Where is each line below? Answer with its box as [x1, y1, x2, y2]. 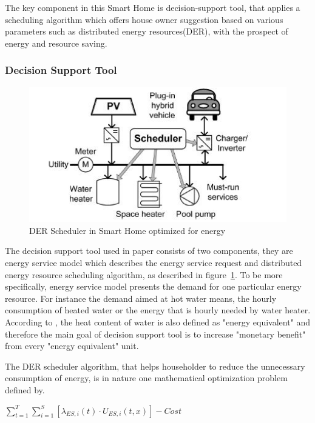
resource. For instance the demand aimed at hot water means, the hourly [5, 291, 277, 304]
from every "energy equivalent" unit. [5, 339, 139, 352]
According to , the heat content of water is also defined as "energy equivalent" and [5, 316, 311, 328]
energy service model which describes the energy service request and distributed [5, 256, 302, 269]
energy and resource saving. [5, 36, 107, 49]
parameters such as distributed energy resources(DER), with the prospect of [5, 25, 288, 38]
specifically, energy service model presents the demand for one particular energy [5, 280, 302, 293]
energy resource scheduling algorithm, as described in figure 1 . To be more [5, 268, 283, 281]
